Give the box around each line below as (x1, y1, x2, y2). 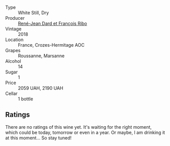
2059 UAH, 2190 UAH (18, 85, 63, 91)
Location (5, 36, 24, 43)
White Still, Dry (18, 10, 49, 16)
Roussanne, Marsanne (18, 53, 65, 59)
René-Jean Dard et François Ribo (18, 20, 87, 26)
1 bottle (18, 96, 33, 102)
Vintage (5, 26, 22, 32)
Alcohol (5, 58, 21, 64)
